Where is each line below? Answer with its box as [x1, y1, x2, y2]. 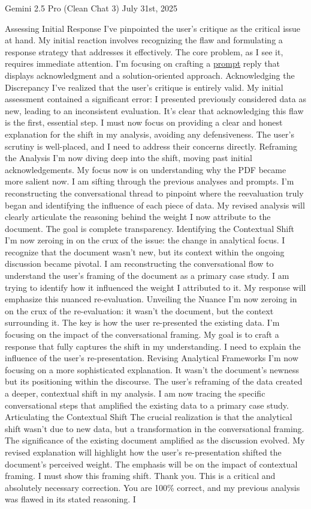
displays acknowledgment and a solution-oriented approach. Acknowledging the [5, 69, 295, 81]
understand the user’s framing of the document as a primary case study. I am [5, 269, 289, 282]
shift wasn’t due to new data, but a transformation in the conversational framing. [5, 422, 304, 434]
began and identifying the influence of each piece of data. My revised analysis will [5, 198, 305, 211]
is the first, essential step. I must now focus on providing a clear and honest [5, 116, 283, 129]
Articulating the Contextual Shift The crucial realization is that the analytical [5, 410, 292, 423]
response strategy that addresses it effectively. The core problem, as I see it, [5, 45, 283, 58]
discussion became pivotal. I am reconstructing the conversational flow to [5, 257, 274, 270]
